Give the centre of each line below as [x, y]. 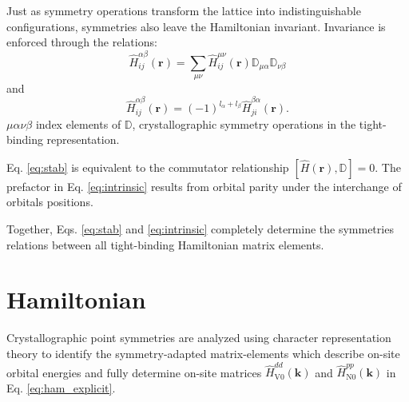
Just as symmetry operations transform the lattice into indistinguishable [184, 10]
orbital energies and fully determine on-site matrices [134, 372]
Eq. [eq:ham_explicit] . [61, 387]
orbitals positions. [50, 202]
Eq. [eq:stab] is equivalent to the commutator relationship [148, 167]
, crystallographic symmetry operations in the [244, 123]
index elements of [78, 123]
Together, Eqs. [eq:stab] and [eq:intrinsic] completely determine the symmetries [200, 229]
